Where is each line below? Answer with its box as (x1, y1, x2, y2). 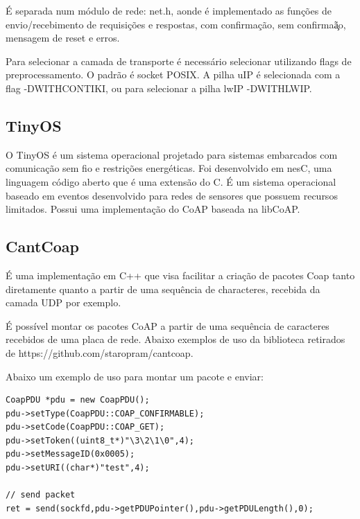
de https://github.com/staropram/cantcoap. (6, 345, 194, 360)
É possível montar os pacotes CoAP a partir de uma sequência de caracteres (6, 318, 329, 333)
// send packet (6, 490, 76, 500)
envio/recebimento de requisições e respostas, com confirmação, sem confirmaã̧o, (6, 17, 346, 31)
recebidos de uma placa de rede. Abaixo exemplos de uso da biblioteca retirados (6, 332, 345, 346)
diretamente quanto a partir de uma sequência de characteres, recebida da (6, 281, 320, 296)
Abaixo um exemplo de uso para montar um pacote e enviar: (6, 369, 264, 383)
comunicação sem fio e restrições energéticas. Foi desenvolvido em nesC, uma (6, 161, 332, 175)
